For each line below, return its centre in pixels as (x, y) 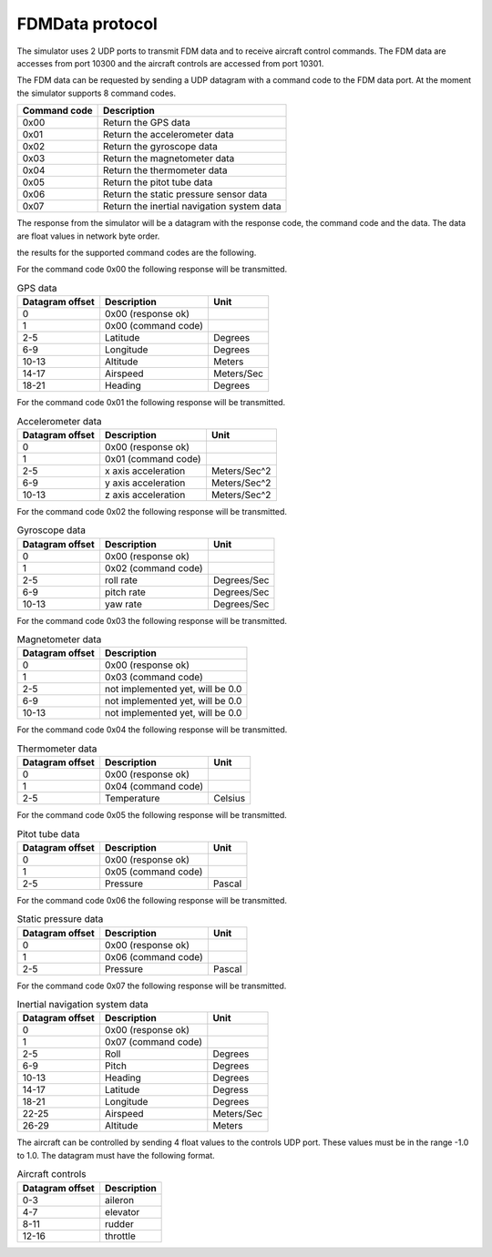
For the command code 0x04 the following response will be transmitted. (152, 730)
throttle (121, 1236)
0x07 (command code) (154, 1042)
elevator (123, 1211)
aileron (120, 1200)
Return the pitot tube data (158, 182)
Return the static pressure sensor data (185, 194)
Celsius (230, 799)
